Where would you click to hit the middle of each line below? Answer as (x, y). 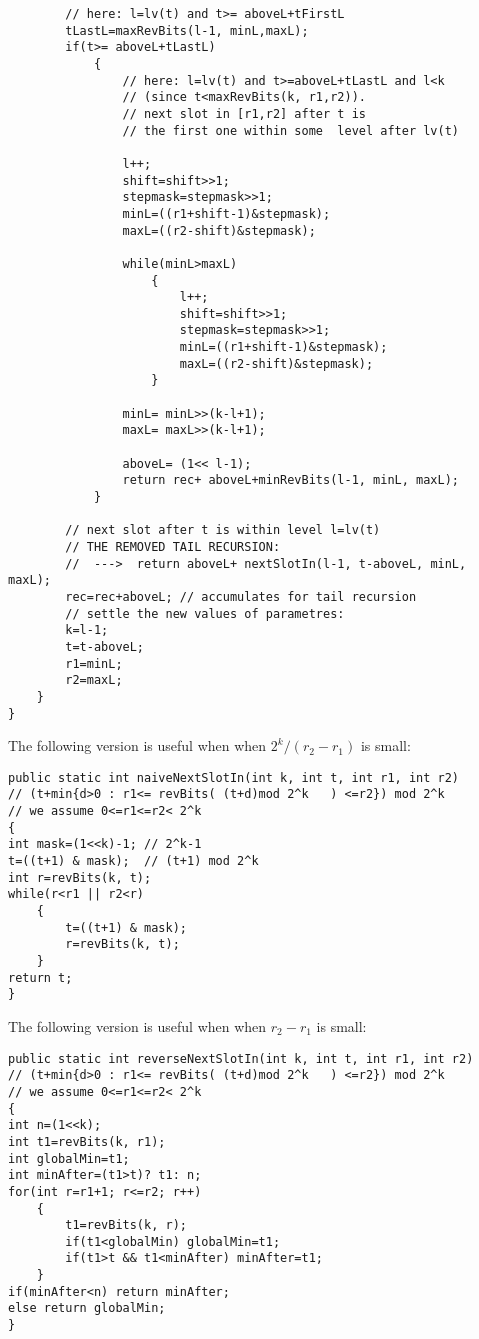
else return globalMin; (87, 1308)
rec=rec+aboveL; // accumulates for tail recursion (241, 596)
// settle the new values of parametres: (205, 613)
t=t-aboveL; (105, 646)
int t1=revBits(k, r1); (87, 1141)
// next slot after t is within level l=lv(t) (223, 530)
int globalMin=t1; (69, 1158)
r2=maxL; (94, 680)
